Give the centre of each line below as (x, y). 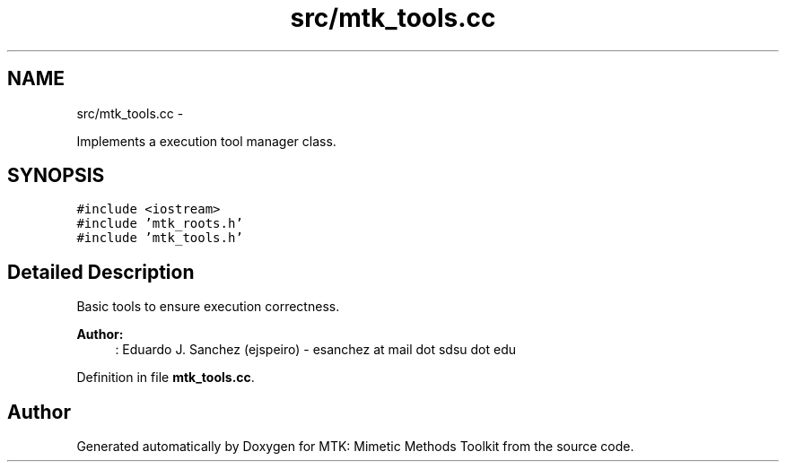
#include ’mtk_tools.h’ (160, 238)
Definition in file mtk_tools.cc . (166, 378)
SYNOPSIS (56, 176)
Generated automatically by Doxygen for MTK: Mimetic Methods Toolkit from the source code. (355, 447)
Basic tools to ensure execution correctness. (208, 307)
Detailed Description (101, 272)
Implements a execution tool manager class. (206, 141)
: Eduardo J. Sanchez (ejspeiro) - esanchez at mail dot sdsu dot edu (316, 350)
